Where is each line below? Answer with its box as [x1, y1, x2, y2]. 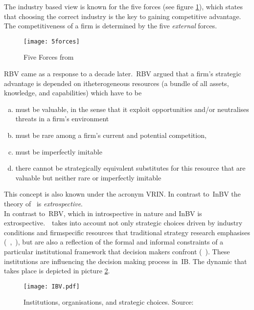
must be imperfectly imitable [15, 146, 102, 156]
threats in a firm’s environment [15, 113, 109, 124]
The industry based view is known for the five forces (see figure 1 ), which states [4, 1, 243, 11]
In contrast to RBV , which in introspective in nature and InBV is [4, 208, 202, 218]
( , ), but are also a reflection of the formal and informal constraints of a [4, 237, 224, 247]
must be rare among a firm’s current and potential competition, [15, 130, 207, 140]
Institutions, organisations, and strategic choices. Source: [23, 297, 194, 307]
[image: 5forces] [23, 38, 80, 45]
